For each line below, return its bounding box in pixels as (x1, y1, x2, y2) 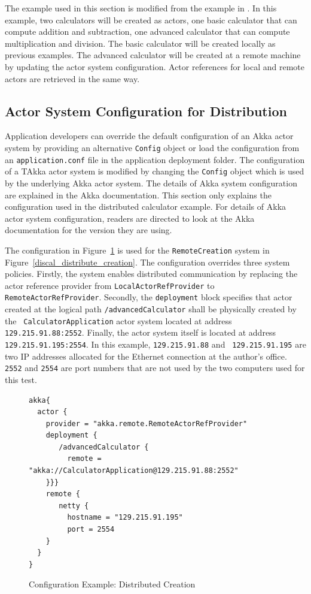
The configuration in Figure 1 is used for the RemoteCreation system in (5, 243, 270, 256)
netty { (59, 501, 89, 510)
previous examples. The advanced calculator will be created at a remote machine (5, 49, 301, 61)
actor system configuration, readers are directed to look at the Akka (5, 212, 255, 224)
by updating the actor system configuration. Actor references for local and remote (5, 60, 305, 73)
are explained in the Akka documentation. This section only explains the (5, 188, 272, 201)
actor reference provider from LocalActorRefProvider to (5, 279, 215, 291)
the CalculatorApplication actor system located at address (5, 314, 232, 327)
